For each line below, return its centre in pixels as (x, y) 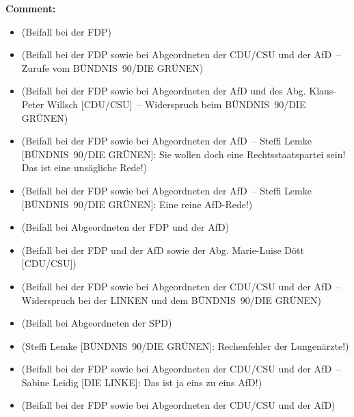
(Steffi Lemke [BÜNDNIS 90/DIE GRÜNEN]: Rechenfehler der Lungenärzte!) (185, 345)
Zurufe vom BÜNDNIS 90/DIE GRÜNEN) (112, 67)
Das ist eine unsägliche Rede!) (84, 167)
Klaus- (323, 91)
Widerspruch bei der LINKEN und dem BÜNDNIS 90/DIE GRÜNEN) (172, 300)
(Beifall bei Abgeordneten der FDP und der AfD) (125, 227)
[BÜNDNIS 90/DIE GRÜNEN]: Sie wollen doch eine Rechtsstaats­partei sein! (183, 154)
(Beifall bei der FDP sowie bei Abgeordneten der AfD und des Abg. (164, 91)
